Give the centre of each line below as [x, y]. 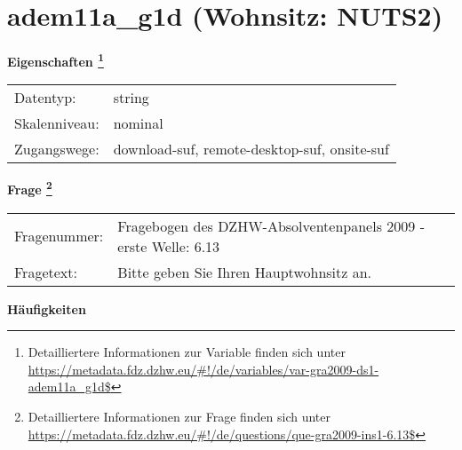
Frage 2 [30, 188]
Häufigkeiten [47, 308]
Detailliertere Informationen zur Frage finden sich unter [179, 416]
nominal [138, 123]
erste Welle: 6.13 [169, 246]
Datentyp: [45, 98]
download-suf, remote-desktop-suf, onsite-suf [251, 149]
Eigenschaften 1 [56, 60]
